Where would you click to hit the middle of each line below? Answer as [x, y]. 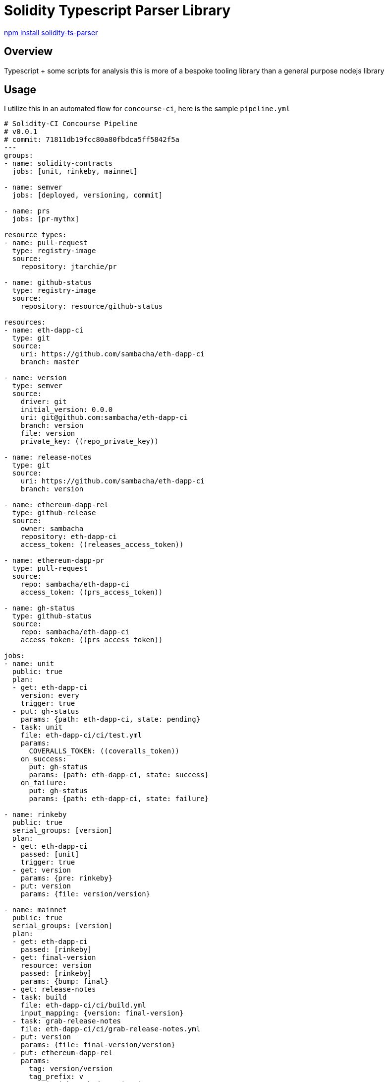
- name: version [35, 378]
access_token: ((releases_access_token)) [102, 545]
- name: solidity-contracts [58, 164]
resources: [25, 322]
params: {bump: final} [64, 981]
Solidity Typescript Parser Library [117, 10]
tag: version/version [71, 1069]
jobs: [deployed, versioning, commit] [87, 195]
